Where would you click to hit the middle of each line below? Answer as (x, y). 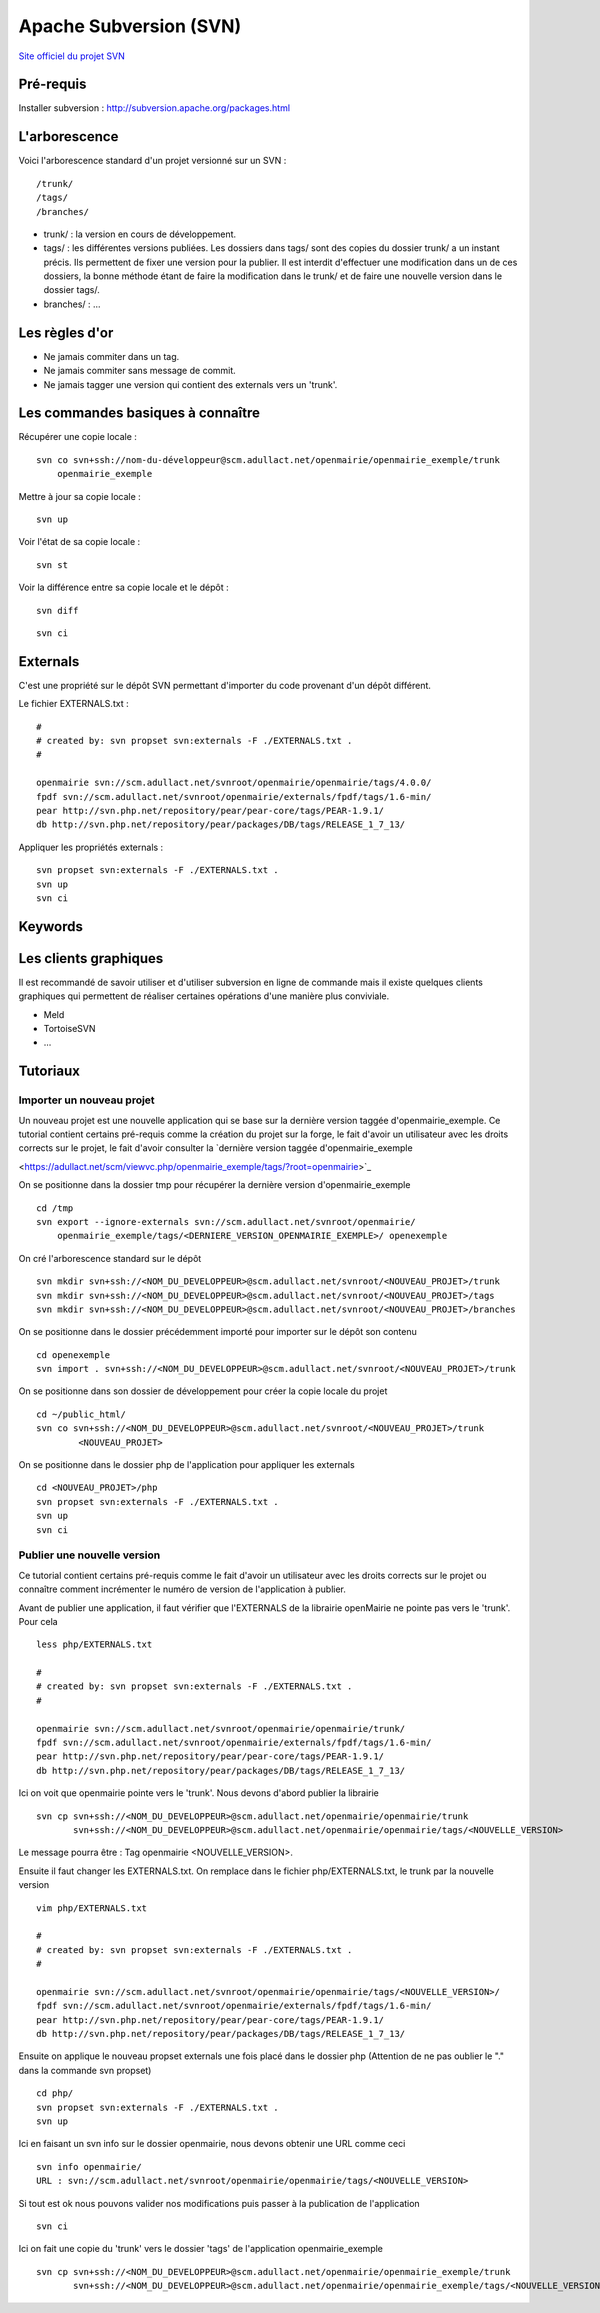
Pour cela (38, 1621)
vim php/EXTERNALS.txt (92, 1908)
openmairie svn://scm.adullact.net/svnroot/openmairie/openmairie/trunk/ (221, 1728)
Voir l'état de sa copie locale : (79, 542)
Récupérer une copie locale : (77, 437)
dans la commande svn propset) (85, 2070)
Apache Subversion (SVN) (130, 26)
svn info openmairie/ (89, 2166)
